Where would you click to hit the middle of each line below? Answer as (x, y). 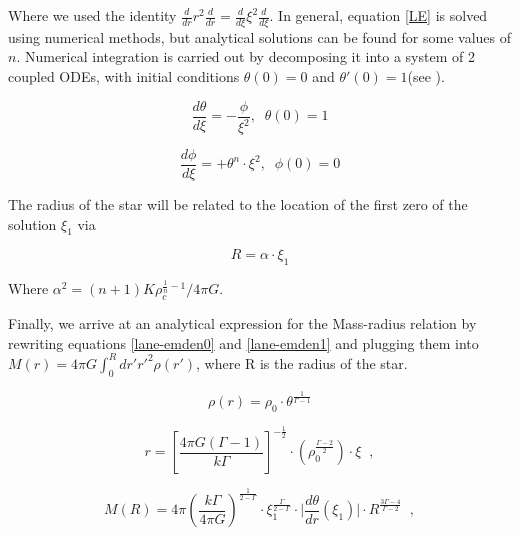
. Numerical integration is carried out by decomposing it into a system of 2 (245, 56)
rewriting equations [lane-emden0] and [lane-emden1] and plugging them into (243, 342)
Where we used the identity (92, 15)
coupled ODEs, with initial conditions (124, 76)
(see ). (426, 76)
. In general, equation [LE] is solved (378, 15)
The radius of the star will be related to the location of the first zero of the (238, 204)
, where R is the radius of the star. (301, 362)
